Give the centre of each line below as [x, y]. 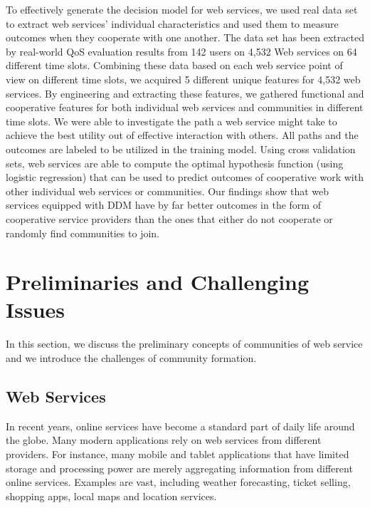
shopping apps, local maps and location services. [111, 496]
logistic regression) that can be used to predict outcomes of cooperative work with [185, 177]
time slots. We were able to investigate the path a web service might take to [171, 121]
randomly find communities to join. [83, 233]
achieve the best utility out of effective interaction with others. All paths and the [182, 135]
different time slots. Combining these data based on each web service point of [174, 65]
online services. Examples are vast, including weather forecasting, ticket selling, [178, 482]
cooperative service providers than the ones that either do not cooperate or [169, 218]
